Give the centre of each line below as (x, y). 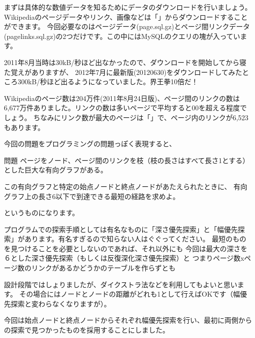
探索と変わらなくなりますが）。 (61, 303)
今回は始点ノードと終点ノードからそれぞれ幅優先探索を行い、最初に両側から (128, 320)
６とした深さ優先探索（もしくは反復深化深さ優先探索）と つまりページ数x (124, 258)
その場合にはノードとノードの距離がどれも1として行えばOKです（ (126, 294)
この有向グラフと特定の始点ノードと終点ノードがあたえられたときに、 (118, 186)
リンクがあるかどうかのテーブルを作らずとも (103, 268)
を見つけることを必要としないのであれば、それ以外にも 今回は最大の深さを (126, 248)
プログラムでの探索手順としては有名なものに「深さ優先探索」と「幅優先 (121, 229)
